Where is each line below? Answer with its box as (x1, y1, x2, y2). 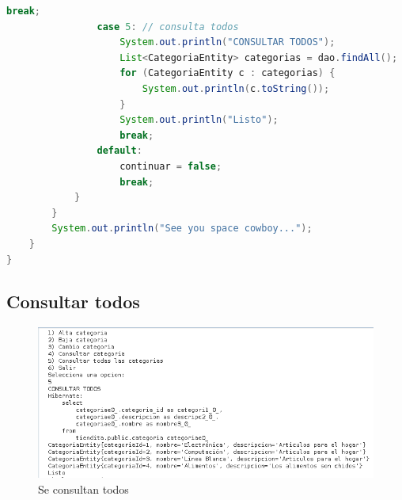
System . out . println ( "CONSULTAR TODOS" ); (119, 36, 336, 48)
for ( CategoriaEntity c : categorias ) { (119, 67, 336, 79)
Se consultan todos (38, 480, 129, 497)
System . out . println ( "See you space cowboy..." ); (51, 223, 313, 235)
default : (97, 145, 142, 157)
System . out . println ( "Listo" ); (119, 114, 279, 126)
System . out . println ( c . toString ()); (142, 82, 330, 94)
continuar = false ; (119, 160, 222, 172)
